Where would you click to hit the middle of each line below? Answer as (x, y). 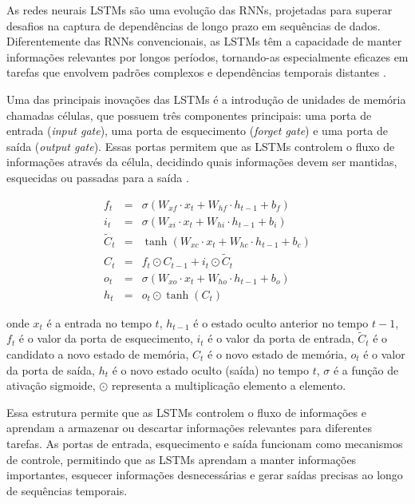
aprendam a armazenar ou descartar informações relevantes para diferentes (189, 428)
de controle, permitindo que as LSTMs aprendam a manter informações (182, 459)
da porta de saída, (51, 369)
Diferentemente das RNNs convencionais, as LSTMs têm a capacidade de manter (204, 41)
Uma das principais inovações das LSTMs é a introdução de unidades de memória (206, 99)
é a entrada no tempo (99, 322)
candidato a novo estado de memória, (98, 354)
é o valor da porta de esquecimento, (106, 338)
